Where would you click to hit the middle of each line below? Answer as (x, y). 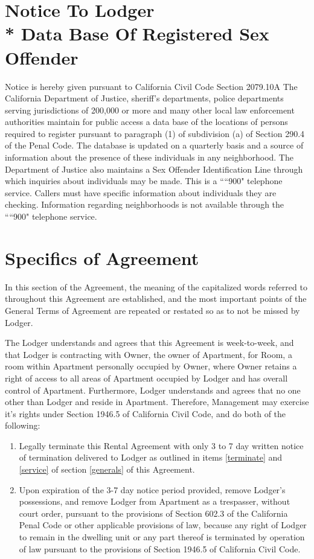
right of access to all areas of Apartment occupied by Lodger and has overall (146, 378)
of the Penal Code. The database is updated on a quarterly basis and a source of (154, 145)
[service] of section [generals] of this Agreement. (107, 469)
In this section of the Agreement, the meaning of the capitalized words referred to (156, 286)
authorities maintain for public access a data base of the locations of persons (146, 122)
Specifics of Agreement (102, 257)
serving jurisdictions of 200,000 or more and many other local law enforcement (150, 110)
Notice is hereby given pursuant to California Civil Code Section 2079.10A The (151, 86)
